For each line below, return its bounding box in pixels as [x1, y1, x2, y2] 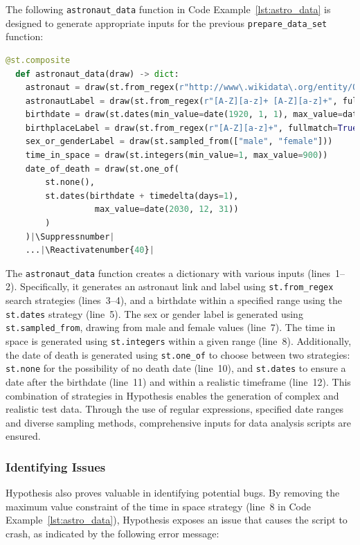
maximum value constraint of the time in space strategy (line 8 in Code [6, 499, 311, 513]
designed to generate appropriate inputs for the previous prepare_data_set [6, 15, 327, 30]
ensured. [6, 429, 41, 443]
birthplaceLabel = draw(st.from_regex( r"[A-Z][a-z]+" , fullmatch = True [25, 123, 358, 133]
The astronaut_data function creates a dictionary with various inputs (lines [6, 265, 330, 280]
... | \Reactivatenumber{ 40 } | [25, 245, 154, 256]
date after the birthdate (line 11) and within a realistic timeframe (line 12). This [6, 375, 351, 388]
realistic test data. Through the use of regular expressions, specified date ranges [6, 402, 344, 416]
